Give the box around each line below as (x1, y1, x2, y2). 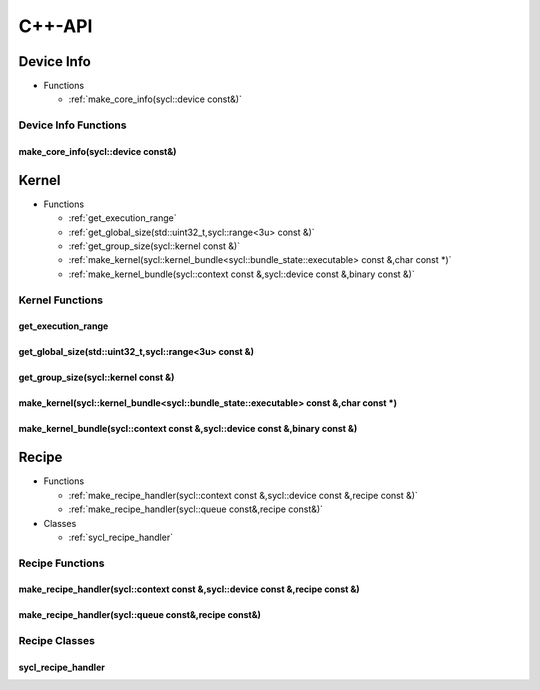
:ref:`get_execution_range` (68, 212, 177, 224)
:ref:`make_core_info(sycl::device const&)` (68, 93, 242, 105)
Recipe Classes (18, 634, 95, 648)
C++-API (18, 15, 93, 37)
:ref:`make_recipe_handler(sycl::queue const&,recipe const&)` (68, 503, 324, 515)
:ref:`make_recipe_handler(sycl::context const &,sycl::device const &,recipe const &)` (68, 489, 419, 501)
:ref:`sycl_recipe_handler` (68, 531, 174, 543)
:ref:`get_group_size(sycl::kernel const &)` (68, 240, 240, 252)
